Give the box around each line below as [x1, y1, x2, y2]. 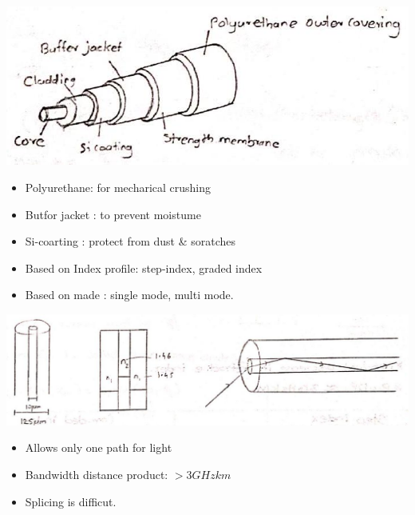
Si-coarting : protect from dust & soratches [25, 233, 236, 250]
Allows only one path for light [25, 439, 172, 456]
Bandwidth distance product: [25, 465, 168, 482]
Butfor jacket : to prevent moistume [25, 206, 201, 222]
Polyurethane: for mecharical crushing [25, 179, 211, 196]
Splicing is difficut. [25, 493, 117, 509]
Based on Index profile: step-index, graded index [25, 259, 263, 276]
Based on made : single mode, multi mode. [25, 286, 234, 303]
